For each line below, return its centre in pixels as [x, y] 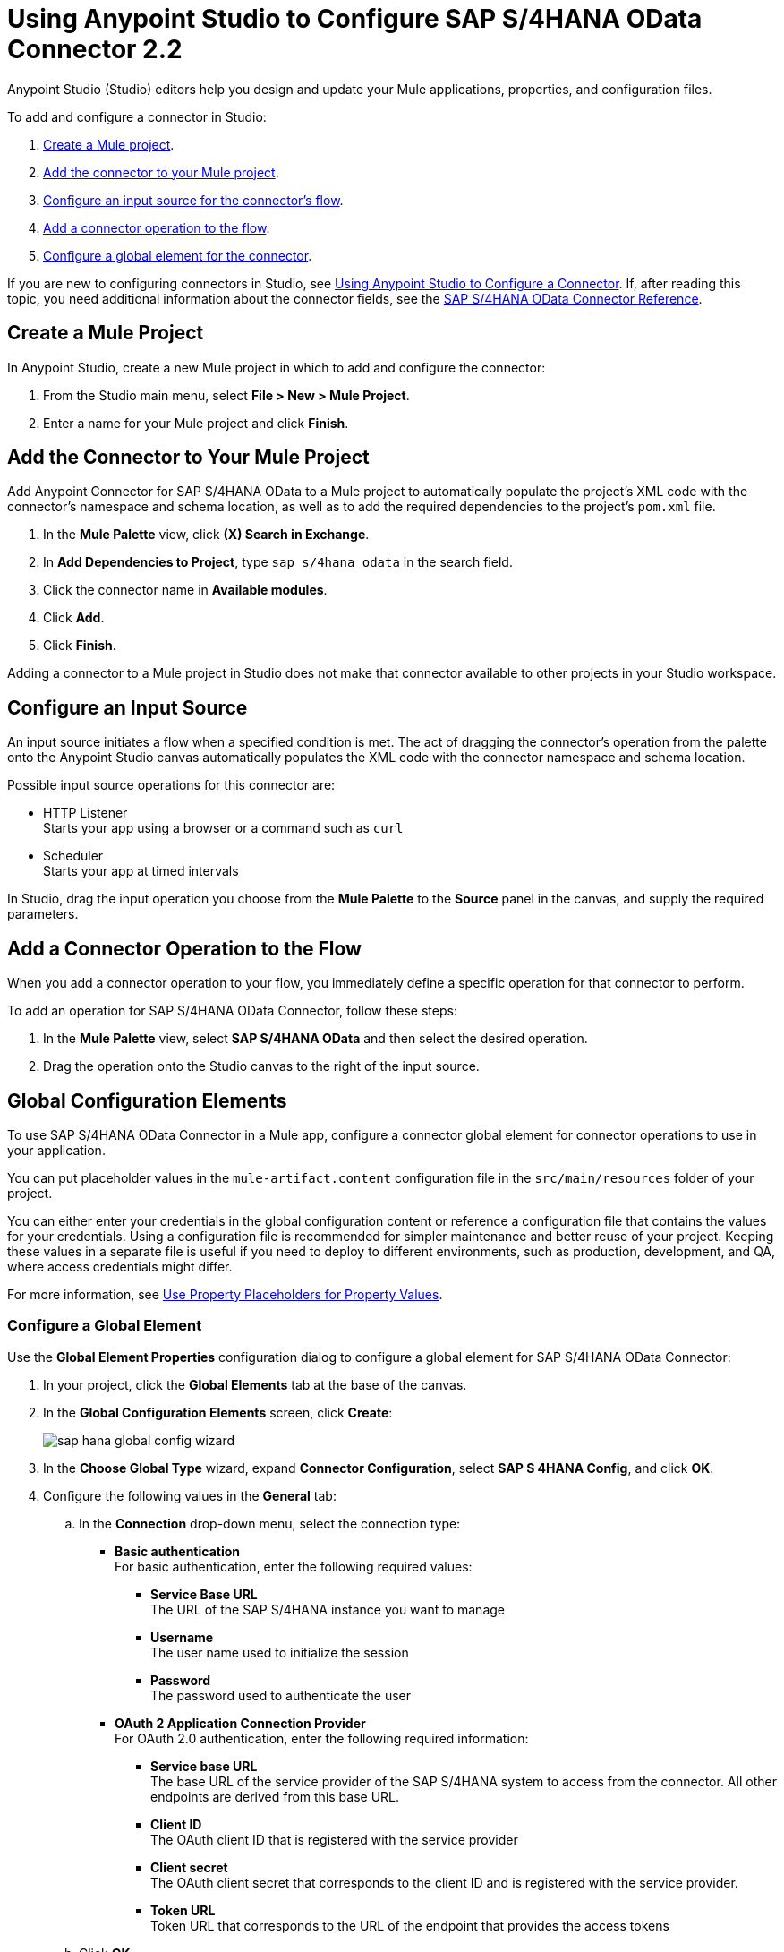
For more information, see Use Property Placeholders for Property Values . [225, 1294]
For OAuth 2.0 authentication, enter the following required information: [322, 1738]
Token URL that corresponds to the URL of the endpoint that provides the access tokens [410, 1925]
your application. [56, 1150]
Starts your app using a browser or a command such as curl [223, 828]
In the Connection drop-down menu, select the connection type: [270, 1523]
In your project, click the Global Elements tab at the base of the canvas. [255, 1384]
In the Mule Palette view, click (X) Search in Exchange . [206, 535]
